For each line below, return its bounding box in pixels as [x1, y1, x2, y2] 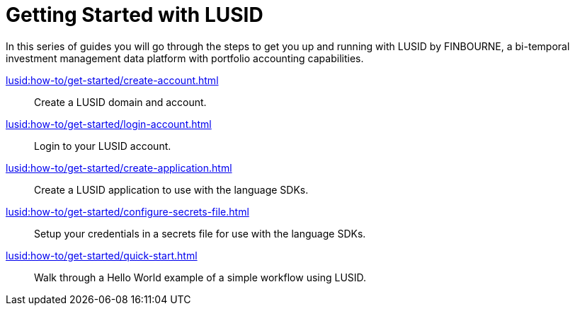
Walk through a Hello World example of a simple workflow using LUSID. [34, 271, 367, 283]
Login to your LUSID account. [34, 139, 171, 152]
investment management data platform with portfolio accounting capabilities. [6, 52, 364, 64]
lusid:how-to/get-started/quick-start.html [6, 249, 198, 262]
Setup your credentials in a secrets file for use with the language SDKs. [34, 227, 366, 240]
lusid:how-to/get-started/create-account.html [6, 74, 219, 86]
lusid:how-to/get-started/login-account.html [6, 117, 212, 130]
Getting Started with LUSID [6, 3, 263, 27]
